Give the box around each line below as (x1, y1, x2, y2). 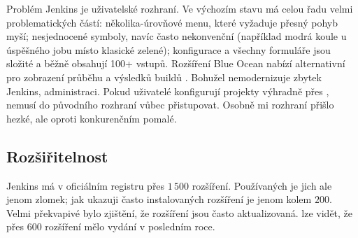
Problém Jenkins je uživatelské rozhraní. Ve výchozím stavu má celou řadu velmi (6, 1, 353, 15)
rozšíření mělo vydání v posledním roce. (45, 219, 215, 234)
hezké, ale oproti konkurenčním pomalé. (6, 111, 177, 125)
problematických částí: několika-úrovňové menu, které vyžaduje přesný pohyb (6, 15, 338, 29)
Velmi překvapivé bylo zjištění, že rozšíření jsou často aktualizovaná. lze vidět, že (6, 205, 353, 220)
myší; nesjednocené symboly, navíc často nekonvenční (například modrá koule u (6, 29, 347, 43)
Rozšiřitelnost (6, 145, 108, 167)
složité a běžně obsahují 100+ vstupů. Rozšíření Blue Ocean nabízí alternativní (6, 56, 345, 71)
